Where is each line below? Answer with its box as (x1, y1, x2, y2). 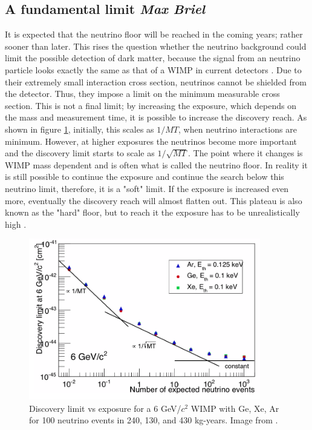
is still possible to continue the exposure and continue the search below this (5, 170, 284, 183)
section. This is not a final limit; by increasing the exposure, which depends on (5, 99, 296, 111)
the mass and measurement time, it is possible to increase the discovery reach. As (5, 111, 307, 124)
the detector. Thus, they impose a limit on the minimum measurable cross (5, 87, 280, 100)
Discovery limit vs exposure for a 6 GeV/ (29, 402, 181, 414)
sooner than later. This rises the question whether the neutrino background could (5, 39, 307, 52)
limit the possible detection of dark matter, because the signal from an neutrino (5, 51, 301, 64)
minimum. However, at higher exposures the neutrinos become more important (5, 134, 297, 147)
